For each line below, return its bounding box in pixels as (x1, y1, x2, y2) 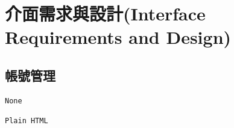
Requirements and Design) (5, 25, 232, 49)
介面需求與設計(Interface (5, 1, 206, 26)
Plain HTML (5, 117, 48, 126)
